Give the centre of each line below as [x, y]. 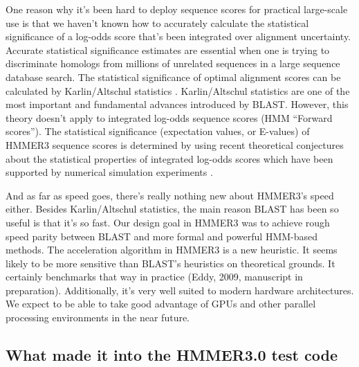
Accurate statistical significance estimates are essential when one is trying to [168, 50]
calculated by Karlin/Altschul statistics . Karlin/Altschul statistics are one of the [178, 90]
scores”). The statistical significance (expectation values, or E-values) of [158, 131]
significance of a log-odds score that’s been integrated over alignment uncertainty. [178, 36]
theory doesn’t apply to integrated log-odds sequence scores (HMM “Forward [169, 117]
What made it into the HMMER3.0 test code [172, 355]
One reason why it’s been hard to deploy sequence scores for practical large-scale [177, 9]
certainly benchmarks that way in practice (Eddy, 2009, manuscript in [154, 277]
